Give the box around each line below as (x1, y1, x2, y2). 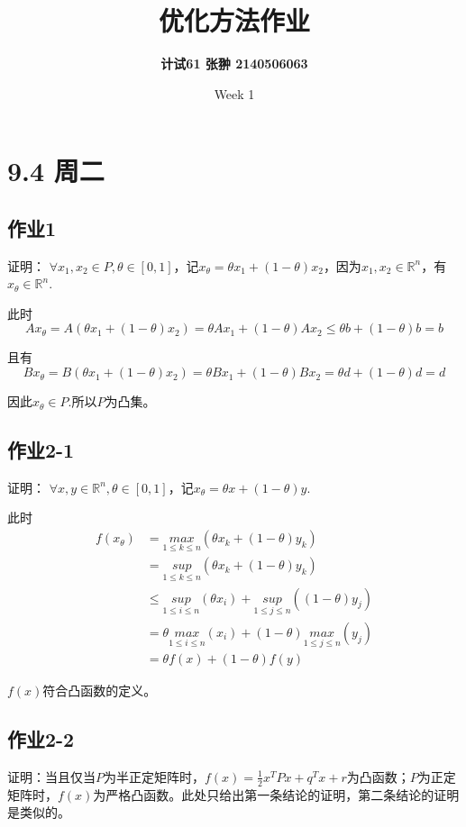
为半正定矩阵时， (104, 767, 205, 786)
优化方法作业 (158, 2, 310, 39)
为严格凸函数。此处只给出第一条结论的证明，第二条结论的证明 (93, 785, 460, 804)
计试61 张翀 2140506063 (160, 54, 308, 73)
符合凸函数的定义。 (42, 681, 157, 700)
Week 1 (214, 84, 255, 103)
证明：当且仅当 (7, 767, 96, 786)
